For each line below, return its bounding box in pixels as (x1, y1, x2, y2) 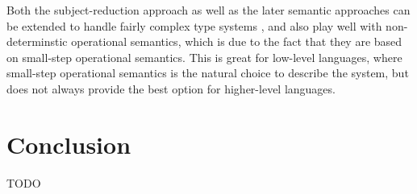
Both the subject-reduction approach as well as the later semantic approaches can (6, 2, 411, 18)
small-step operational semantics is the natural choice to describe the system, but (6, 64, 409, 81)
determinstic (6, 33, 68, 50)
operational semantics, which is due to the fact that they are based (71, 33, 402, 50)
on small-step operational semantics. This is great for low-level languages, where (6, 48, 402, 65)
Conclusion (6, 127, 131, 160)
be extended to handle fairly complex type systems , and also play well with (6, 17, 382, 34)
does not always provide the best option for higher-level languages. (6, 80, 336, 97)
